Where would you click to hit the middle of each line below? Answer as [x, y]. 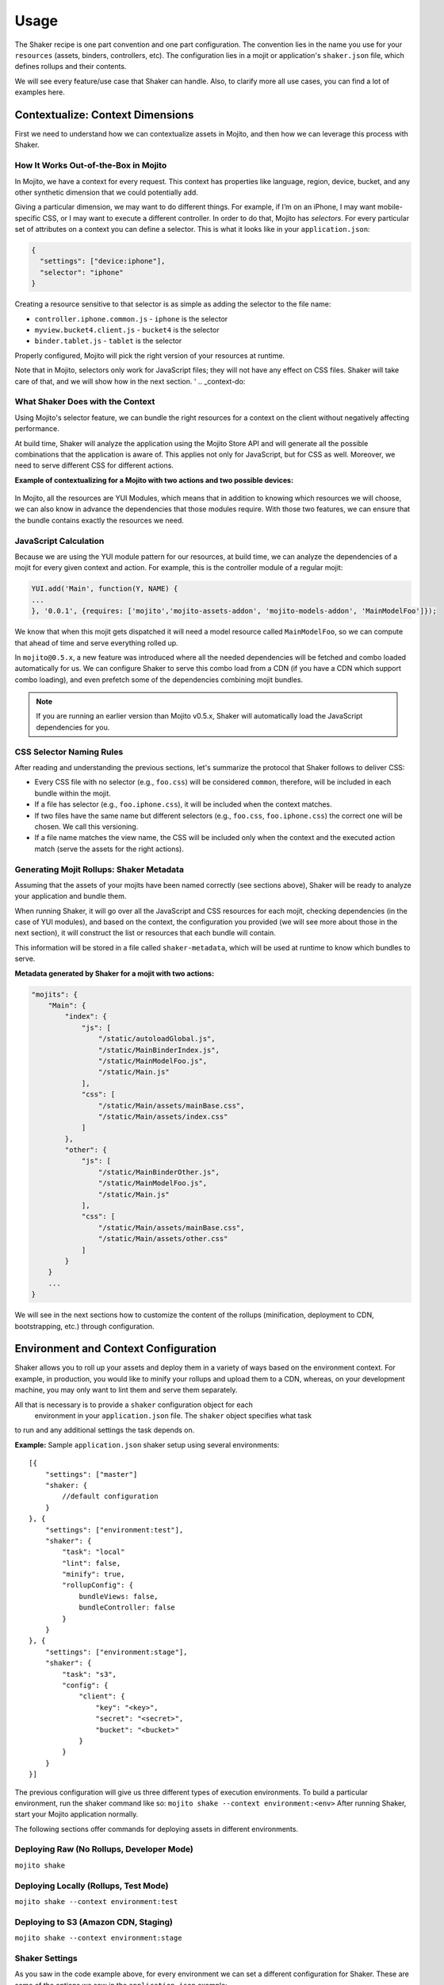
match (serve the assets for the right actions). [109, 849]
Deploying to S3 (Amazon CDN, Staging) [94, 1921]
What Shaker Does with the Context [85, 402]
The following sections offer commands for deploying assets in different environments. [157, 1829]
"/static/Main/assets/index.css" [163, 1116]
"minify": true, [94, 1575]
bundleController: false [127, 1607]
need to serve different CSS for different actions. [94, 465]
